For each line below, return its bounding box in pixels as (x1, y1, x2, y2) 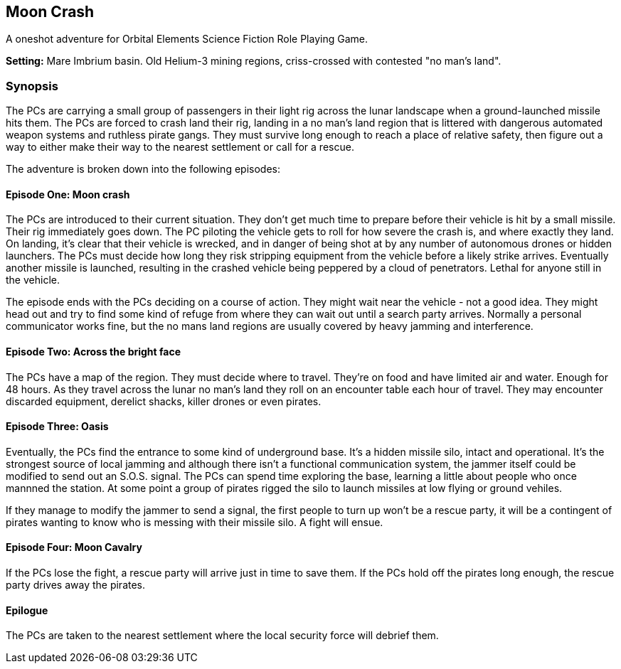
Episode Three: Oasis (6, 420, 109, 433)
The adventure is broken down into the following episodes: (6, 163, 280, 176)
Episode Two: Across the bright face (6, 346, 181, 358)
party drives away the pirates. (6, 579, 146, 592)
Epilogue (6, 604, 48, 616)
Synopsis (6, 78, 58, 93)
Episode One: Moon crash (6, 188, 130, 200)
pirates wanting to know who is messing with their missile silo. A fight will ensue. (6, 515, 383, 528)
